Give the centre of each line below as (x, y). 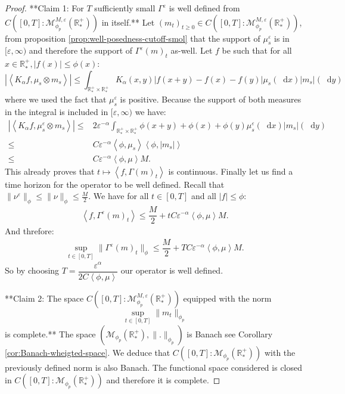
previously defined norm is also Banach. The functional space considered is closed (153, 367)
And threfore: (29, 231)
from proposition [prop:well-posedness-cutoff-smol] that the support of (133, 38)
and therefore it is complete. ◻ (163, 380)
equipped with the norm (227, 298)
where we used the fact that (56, 99)
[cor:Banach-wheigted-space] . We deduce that (88, 352)
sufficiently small (125, 8)
